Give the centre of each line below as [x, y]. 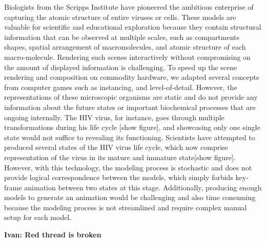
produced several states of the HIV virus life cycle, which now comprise [116, 147]
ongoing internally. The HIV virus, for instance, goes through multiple [114, 117]
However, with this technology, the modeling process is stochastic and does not [128, 167]
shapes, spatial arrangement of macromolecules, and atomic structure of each [125, 47]
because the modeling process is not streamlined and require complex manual [126, 207]
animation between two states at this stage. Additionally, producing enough [143, 187]
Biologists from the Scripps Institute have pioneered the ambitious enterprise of [129, 7]
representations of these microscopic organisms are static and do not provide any [131, 97]
